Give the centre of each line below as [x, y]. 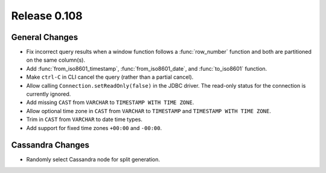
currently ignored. [49, 94]
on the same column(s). [56, 60]
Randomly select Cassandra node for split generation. [93, 160]
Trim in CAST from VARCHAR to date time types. [85, 119]
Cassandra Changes [50, 145]
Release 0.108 [47, 16]
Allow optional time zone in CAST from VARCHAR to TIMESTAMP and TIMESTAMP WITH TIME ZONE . [149, 111]
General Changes [45, 37]
